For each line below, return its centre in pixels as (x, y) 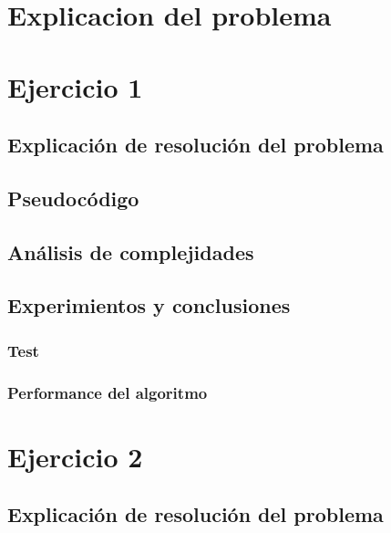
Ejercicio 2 (75, 456)
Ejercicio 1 (75, 86)
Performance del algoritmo (108, 392)
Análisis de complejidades (131, 251)
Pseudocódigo (73, 198)
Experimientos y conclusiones (149, 305)
